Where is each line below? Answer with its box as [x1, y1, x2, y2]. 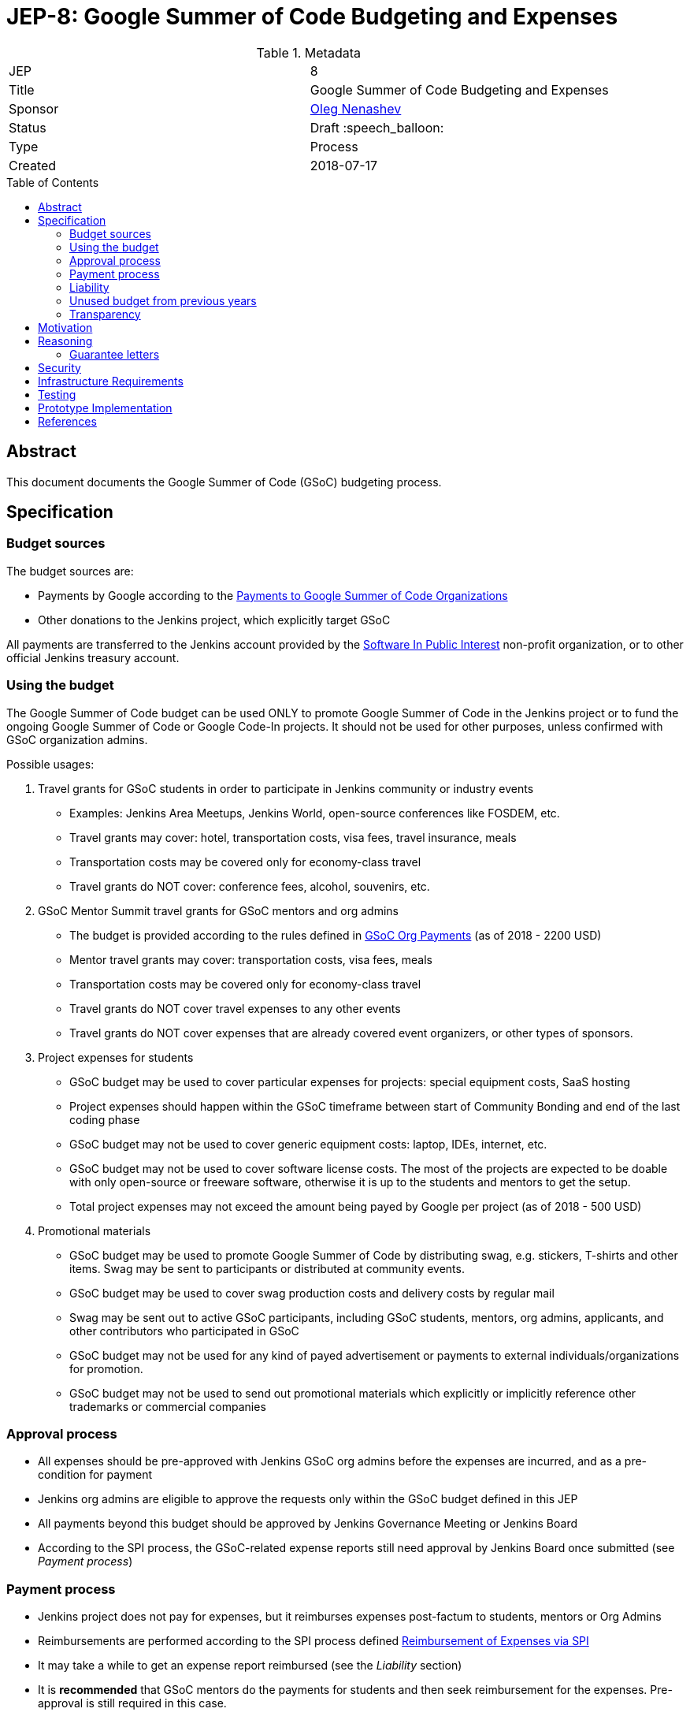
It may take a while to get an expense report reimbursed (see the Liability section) [38, 1658, 462, 1673]
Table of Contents [6, 175, 99, 189]
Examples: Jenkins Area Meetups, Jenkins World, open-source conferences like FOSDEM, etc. [69, 806, 560, 820]
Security [38, 360, 81, 374]
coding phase [69, 1112, 140, 1126]
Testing [38, 387, 76, 401]
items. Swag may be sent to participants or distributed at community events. [69, 1261, 465, 1275]
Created [9, 157, 57, 173]
